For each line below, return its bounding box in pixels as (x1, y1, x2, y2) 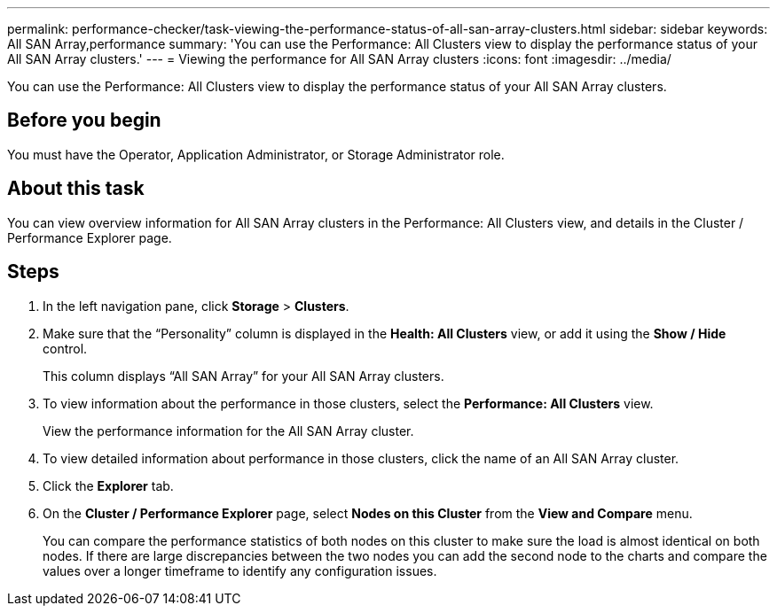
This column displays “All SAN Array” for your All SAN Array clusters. (43, 368, 444, 384)
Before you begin (7, 109, 161, 132)
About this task (7, 177, 145, 200)
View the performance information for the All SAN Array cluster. (43, 423, 414, 438)
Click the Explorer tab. (43, 477, 174, 493)
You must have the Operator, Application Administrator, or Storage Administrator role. (7, 146, 505, 162)
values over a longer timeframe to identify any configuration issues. (43, 563, 437, 578)
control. (43, 340, 88, 356)
